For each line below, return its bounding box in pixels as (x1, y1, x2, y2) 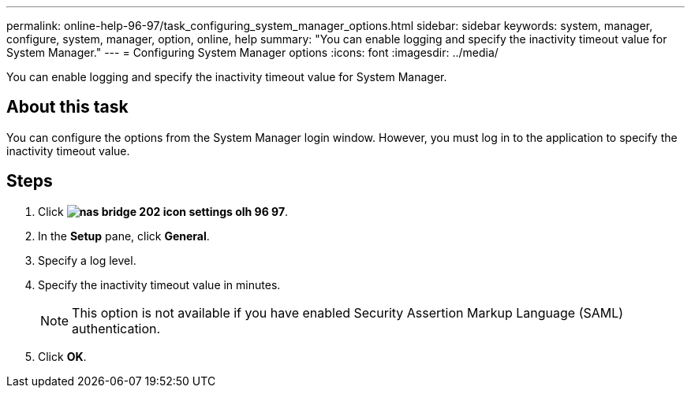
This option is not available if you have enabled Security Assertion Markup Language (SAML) (72, 304, 624, 321)
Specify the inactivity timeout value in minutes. (38, 277, 281, 292)
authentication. (72, 320, 161, 336)
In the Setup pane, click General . (38, 229, 210, 243)
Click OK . (38, 349, 87, 363)
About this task (6, 97, 129, 117)
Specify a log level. (38, 253, 136, 267)
